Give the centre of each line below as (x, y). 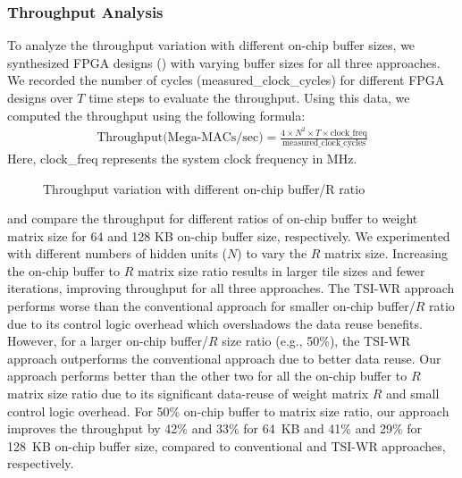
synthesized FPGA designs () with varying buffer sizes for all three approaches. (224, 62)
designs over (40, 97)
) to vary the (272, 253)
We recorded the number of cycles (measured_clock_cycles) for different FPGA (226, 80)
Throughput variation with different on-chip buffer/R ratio (204, 188)
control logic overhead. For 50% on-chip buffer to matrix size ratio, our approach (228, 411)
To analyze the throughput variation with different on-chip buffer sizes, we (211, 45)
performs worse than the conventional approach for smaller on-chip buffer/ (211, 306)
